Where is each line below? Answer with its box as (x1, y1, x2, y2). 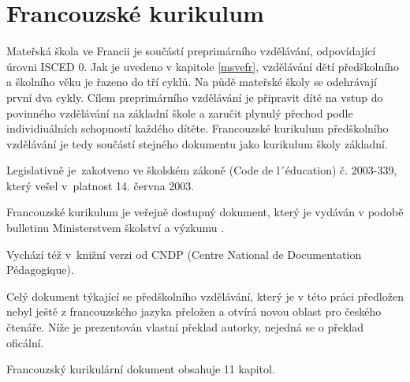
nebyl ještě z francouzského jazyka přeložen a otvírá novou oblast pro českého (6, 303, 382, 320)
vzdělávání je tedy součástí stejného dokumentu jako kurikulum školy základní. (6, 135, 388, 152)
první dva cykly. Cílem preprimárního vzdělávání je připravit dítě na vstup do (6, 88, 383, 105)
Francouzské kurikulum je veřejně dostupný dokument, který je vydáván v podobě (6, 204, 404, 220)
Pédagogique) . (6, 261, 74, 278)
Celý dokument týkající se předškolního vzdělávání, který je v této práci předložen (6, 287, 404, 304)
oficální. (6, 334, 44, 350)
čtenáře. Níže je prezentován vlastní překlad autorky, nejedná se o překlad (6, 319, 364, 335)
